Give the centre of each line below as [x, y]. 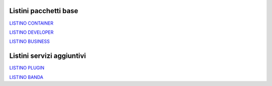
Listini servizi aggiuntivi [48, 56]
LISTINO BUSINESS [29, 41]
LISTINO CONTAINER [31, 23]
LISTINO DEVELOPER [31, 32]
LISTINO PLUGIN [27, 68]
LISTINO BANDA [26, 77]
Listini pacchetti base [44, 11]
